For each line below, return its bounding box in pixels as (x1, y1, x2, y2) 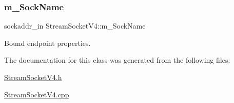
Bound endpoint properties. (4, 37, 91, 48)
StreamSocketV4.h (4, 72, 62, 82)
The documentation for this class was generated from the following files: (4, 55, 230, 65)
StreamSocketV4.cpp (4, 89, 69, 99)
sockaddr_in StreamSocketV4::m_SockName (4, 20, 146, 31)
